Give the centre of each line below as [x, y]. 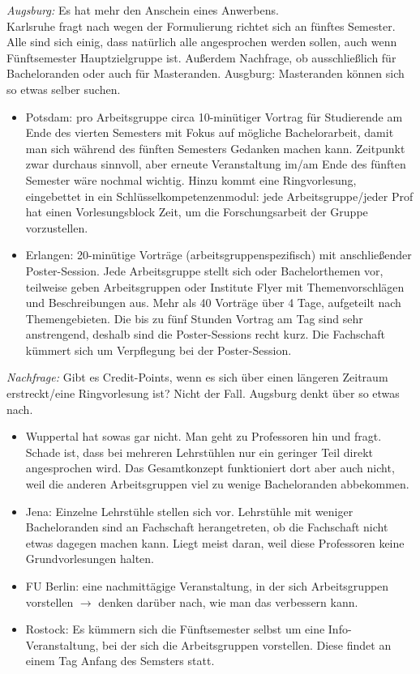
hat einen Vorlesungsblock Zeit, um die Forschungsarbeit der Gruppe [197, 212]
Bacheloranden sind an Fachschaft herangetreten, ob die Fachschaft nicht [207, 527]
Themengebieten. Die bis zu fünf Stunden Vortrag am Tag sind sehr [194, 318]
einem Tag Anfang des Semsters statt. [120, 661]
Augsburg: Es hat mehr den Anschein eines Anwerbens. [143, 10]
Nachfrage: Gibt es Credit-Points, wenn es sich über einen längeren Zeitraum [197, 377]
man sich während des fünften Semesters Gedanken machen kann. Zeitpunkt [215, 148]
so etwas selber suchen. [64, 89]
